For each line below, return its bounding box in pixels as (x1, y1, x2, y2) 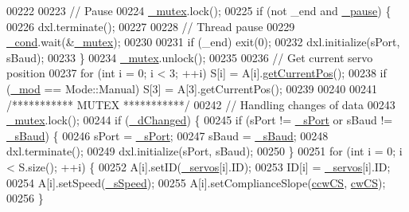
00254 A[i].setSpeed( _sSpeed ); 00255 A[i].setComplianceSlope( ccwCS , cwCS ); (6, 174, 386, 190)
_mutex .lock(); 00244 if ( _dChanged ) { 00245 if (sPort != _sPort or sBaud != (6, 112, 393, 128)
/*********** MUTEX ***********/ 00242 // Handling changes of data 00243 (6, 96, 395, 112)
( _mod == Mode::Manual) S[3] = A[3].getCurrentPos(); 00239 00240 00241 (6, 80, 377, 96)
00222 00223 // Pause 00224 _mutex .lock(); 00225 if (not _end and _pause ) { (6, 2, 391, 18)
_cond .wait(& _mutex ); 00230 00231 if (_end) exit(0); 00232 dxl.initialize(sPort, (6, 33, 400, 50)
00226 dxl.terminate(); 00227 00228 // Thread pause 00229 (6, 18, 295, 34)
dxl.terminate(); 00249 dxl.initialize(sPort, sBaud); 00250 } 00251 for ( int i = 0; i (6, 143, 403, 159)
